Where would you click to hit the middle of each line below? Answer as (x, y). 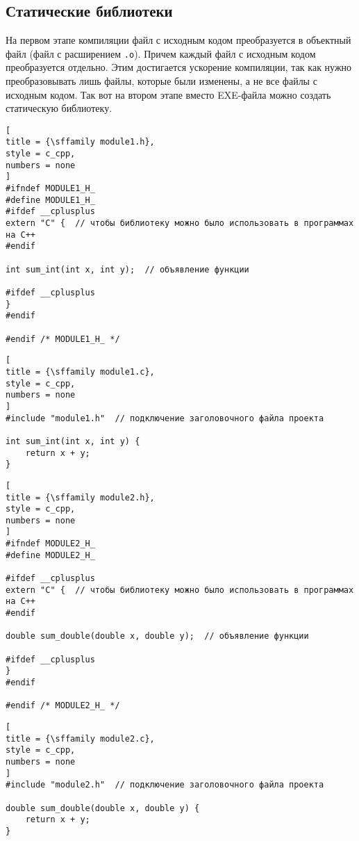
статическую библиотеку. (59, 108)
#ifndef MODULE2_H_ (50, 544)
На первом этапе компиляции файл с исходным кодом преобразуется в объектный (178, 40)
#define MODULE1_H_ (50, 200)
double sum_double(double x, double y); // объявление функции (157, 636)
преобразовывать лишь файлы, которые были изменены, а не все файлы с (161, 81)
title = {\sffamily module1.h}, (80, 142)
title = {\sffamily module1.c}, (80, 371)
